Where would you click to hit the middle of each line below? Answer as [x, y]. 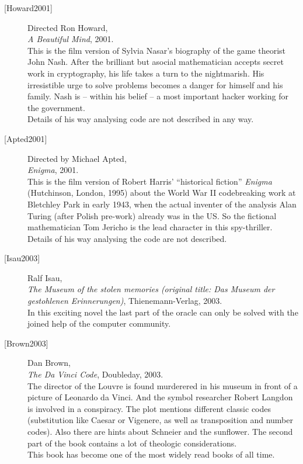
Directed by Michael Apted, [77, 158]
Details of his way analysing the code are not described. [127, 238]
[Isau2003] [22, 258]
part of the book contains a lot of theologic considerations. [132, 443]
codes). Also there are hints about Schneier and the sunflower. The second [160, 431]
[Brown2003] [26, 343]
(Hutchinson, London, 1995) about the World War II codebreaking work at [162, 193]
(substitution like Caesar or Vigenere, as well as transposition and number [160, 420]
